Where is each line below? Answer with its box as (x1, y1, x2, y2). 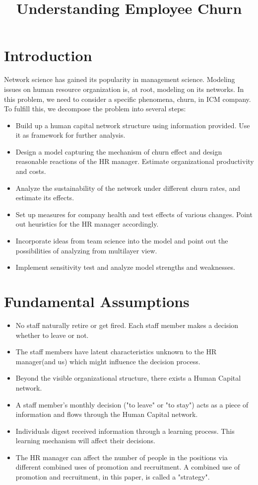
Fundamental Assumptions (4, 291, 190, 311)
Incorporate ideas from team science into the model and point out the (15, 236, 228, 246)
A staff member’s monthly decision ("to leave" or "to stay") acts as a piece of (15, 399, 249, 409)
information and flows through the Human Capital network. (15, 409, 198, 419)
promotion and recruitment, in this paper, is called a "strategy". (15, 472, 210, 482)
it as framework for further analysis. (15, 130, 126, 140)
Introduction (4, 45, 92, 66)
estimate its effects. (15, 192, 74, 203)
